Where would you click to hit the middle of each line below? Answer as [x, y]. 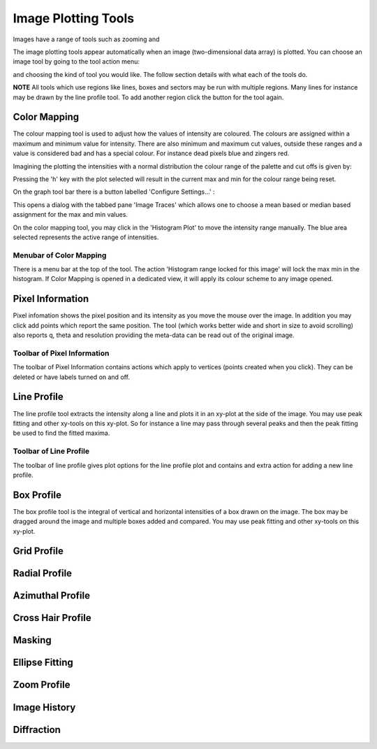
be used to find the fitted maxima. [61, 433]
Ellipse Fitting [43, 663]
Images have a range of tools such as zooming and [86, 39]
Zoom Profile [42, 685]
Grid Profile [38, 551]
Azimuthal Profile [52, 595]
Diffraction [37, 730]
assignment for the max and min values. [71, 215]
